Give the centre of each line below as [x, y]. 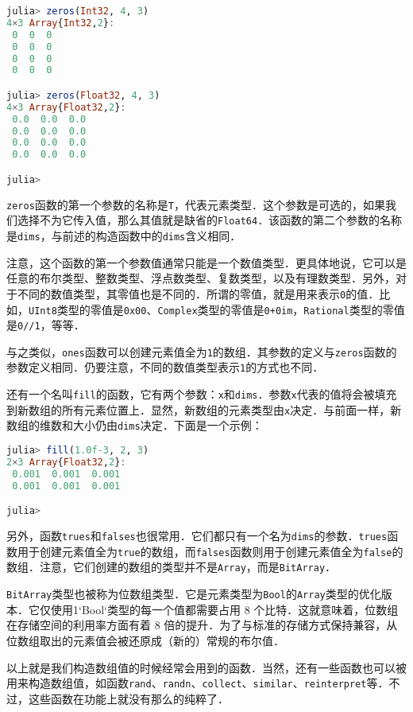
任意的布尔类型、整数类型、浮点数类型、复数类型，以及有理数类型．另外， [201, 278]
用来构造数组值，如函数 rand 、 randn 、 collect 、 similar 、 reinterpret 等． [198, 683]
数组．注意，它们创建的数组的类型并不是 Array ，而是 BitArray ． [172, 567]
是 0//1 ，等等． [46, 325]
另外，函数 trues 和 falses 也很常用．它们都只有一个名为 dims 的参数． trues [197, 536]
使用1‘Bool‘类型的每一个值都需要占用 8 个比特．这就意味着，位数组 [224, 609]
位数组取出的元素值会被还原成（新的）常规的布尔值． [145, 640]
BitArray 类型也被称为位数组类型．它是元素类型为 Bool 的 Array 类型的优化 [194, 594]
